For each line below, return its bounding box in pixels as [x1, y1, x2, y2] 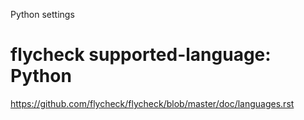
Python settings [10, 9, 75, 20]
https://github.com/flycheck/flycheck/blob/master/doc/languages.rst [10, 97, 295, 109]
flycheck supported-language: [10, 44, 272, 66]
